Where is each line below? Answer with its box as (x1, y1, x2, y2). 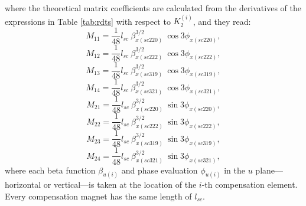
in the (224, 164, 246, 176)
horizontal (5, 178, 41, 191)
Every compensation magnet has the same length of (5, 189, 192, 202)
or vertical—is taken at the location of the (43, 178, 197, 191)
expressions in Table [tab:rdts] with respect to (5, 15, 171, 27)
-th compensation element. (201, 178, 298, 191)
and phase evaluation (121, 164, 198, 176)
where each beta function (5, 164, 96, 176)
